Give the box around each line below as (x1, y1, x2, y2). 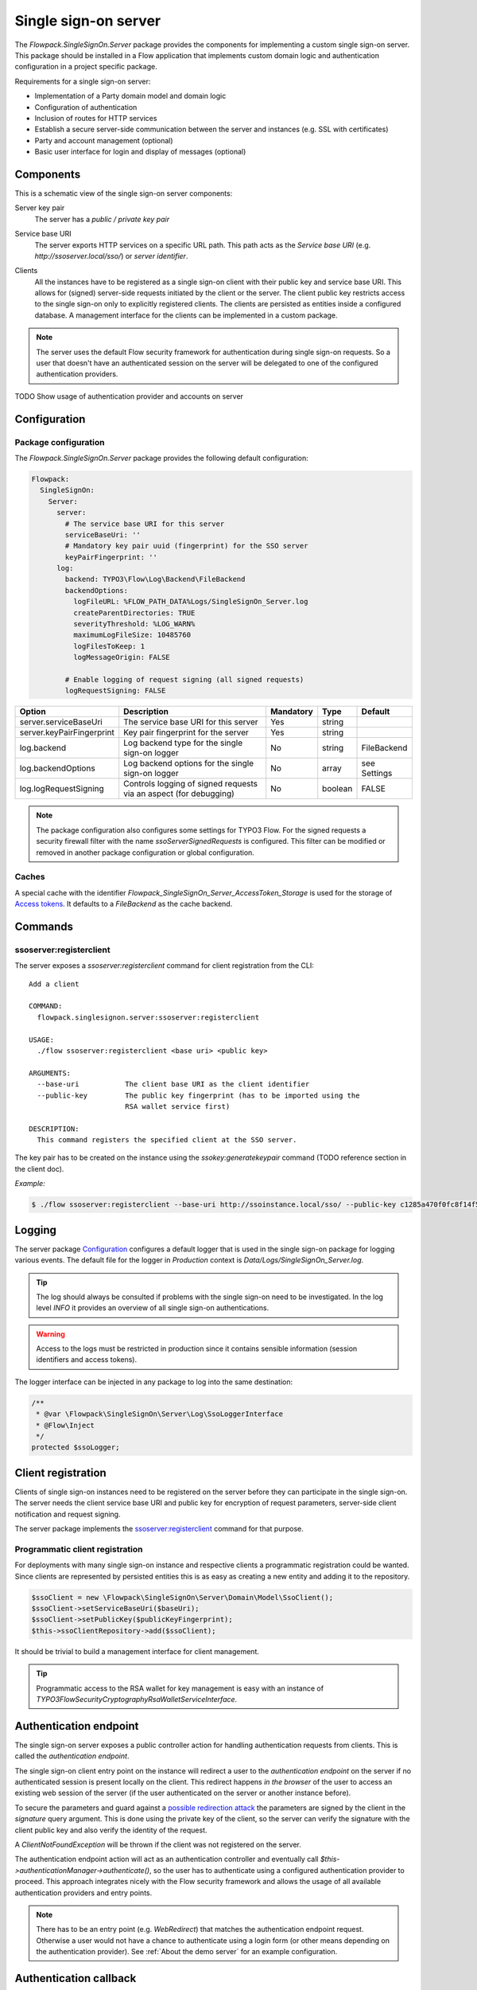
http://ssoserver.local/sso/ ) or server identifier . (34, 251, 188, 260)
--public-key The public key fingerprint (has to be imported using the (37, 1091, 360, 1100)
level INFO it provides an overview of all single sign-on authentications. (36, 1303, 270, 1313)
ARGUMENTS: (29, 1068, 72, 1078)
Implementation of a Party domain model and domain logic (34, 92, 227, 101)
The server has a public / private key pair (34, 214, 170, 224)
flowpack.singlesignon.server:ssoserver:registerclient (37, 1013, 260, 1022)
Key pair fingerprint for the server (123, 727, 250, 738)
